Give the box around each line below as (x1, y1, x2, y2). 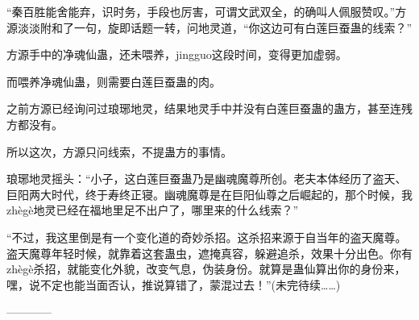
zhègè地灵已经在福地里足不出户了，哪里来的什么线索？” (6, 202, 299, 218)
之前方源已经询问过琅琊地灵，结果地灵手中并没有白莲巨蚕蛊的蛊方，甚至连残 (6, 100, 413, 117)
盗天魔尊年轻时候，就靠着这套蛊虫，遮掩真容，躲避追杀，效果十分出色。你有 (6, 244, 413, 261)
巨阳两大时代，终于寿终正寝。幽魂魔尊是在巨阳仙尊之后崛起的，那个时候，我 (6, 185, 413, 202)
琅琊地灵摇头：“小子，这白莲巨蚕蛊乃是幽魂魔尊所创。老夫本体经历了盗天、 (6, 170, 407, 187)
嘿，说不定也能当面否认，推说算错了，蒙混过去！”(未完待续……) (6, 276, 341, 293)
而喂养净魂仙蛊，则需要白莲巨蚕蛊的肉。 (6, 73, 221, 89)
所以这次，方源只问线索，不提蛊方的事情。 (6, 143, 232, 160)
